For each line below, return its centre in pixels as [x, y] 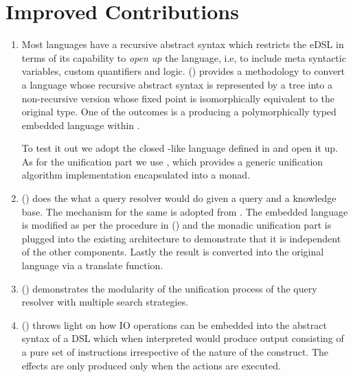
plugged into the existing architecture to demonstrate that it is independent [181, 238]
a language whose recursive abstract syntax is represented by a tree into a [177, 84]
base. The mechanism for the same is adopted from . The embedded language [185, 211]
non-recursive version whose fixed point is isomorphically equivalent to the [178, 98]
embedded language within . [81, 125]
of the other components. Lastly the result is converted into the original [173, 252]
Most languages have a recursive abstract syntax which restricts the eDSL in [183, 44]
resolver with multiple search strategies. [105, 302]
